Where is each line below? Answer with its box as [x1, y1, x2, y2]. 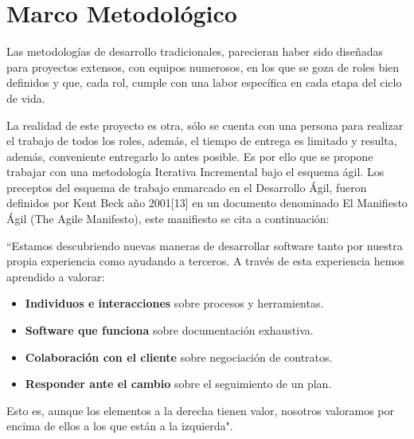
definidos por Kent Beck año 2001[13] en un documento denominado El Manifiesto [6, 194, 408, 211]
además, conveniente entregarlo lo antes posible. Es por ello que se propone [6, 147, 373, 164]
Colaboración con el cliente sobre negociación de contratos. [25, 348, 333, 365]
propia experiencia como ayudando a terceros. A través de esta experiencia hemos [6, 253, 404, 269]
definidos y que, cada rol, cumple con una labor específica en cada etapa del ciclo [6, 74, 402, 91]
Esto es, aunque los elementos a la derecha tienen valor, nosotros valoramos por [6, 402, 394, 418]
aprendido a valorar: [6, 268, 105, 284]
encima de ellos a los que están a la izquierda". [6, 417, 233, 434]
